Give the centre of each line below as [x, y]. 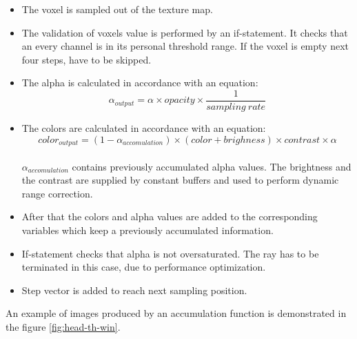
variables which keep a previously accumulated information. [147, 230]
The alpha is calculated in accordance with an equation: [140, 83]
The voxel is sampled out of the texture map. [117, 9]
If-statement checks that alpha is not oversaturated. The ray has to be [170, 253]
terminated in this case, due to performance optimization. [144, 267]
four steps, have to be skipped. [86, 59]
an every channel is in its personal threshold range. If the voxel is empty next [185, 46]
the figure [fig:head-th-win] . [63, 327]
